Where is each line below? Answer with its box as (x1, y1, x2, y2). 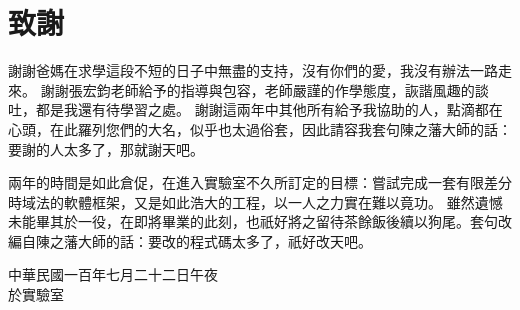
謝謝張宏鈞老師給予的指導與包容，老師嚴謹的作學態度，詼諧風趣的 (40, 79, 475, 100)
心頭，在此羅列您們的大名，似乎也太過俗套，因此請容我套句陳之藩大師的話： (8, 118, 512, 139)
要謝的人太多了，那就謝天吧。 (8, 138, 204, 159)
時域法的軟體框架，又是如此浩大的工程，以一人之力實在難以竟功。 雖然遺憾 (8, 191, 503, 212)
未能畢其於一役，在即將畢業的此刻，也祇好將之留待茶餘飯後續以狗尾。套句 (8, 211, 498, 232)
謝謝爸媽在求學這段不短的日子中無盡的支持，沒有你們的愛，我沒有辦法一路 (8, 60, 498, 81)
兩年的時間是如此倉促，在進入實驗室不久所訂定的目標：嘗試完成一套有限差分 (8, 172, 512, 193)
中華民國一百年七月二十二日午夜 (8, 264, 218, 285)
